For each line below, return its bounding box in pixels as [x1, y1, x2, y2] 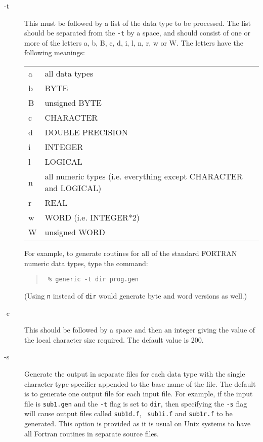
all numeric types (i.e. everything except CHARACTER [45, 170, 243, 182]
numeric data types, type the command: [24, 257, 148, 268]
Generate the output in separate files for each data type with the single [24, 368, 245, 379]
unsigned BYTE [45, 97, 102, 109]
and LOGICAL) [45, 182, 102, 194]
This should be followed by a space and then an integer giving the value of [24, 324, 255, 335]
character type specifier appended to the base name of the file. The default [24, 378, 256, 389]
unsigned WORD [45, 226, 105, 238]
